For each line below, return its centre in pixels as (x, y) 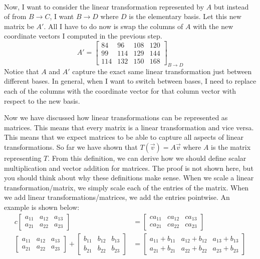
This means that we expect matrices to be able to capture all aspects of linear (124, 137)
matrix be (19, 26)
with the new (213, 26)
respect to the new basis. (42, 100)
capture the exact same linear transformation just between (162, 71)
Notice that (22, 71)
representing (23, 158)
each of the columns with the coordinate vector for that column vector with (120, 90)
